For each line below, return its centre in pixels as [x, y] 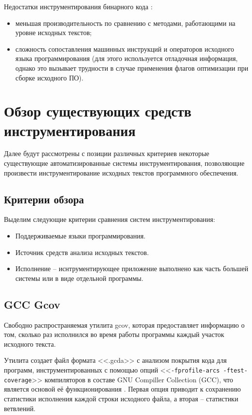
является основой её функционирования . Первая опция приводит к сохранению [123, 389]
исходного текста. [30, 344]
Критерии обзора [44, 199]
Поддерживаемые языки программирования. [81, 236]
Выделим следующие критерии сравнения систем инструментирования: [110, 219]
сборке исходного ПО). [49, 77]
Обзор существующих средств [98, 111]
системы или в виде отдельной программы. [79, 278]
